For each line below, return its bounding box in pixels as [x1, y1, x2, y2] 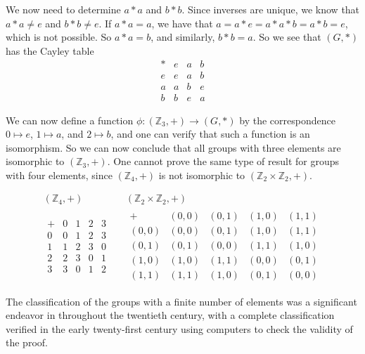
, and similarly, [151, 29, 215, 44]
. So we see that [252, 29, 321, 44]
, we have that [151, 15, 213, 30]
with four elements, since [6, 167, 113, 182]
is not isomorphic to [158, 167, 245, 182]
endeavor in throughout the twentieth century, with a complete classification [6, 308, 335, 322]
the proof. [6, 335, 48, 350]
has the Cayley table [6, 43, 94, 58]
